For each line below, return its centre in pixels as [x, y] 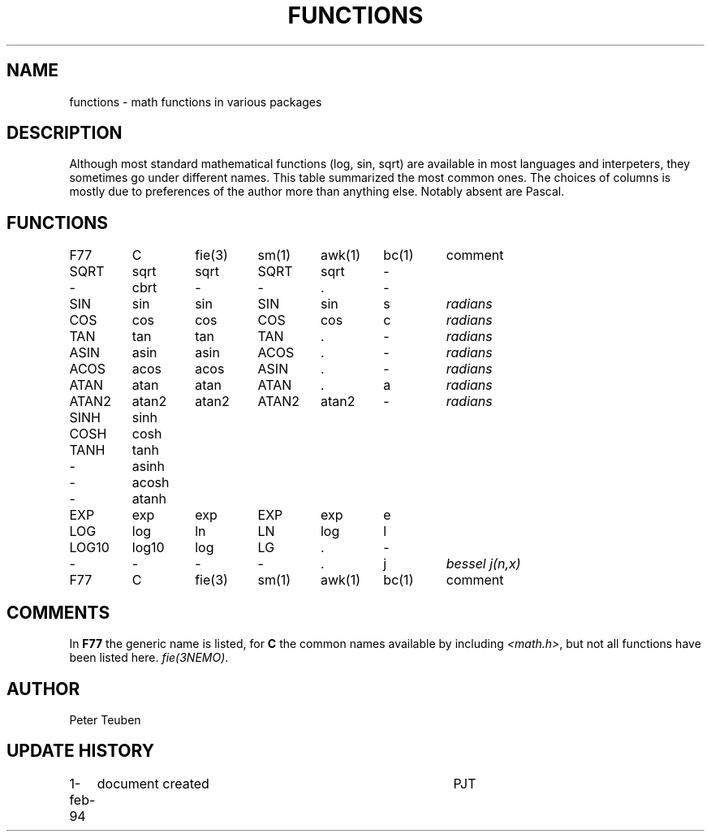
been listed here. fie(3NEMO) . [149, 658]
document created [153, 783]
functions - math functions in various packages [196, 102]
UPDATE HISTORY [81, 751]
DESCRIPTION [65, 133]
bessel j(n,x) [483, 564]
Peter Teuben [105, 719]
